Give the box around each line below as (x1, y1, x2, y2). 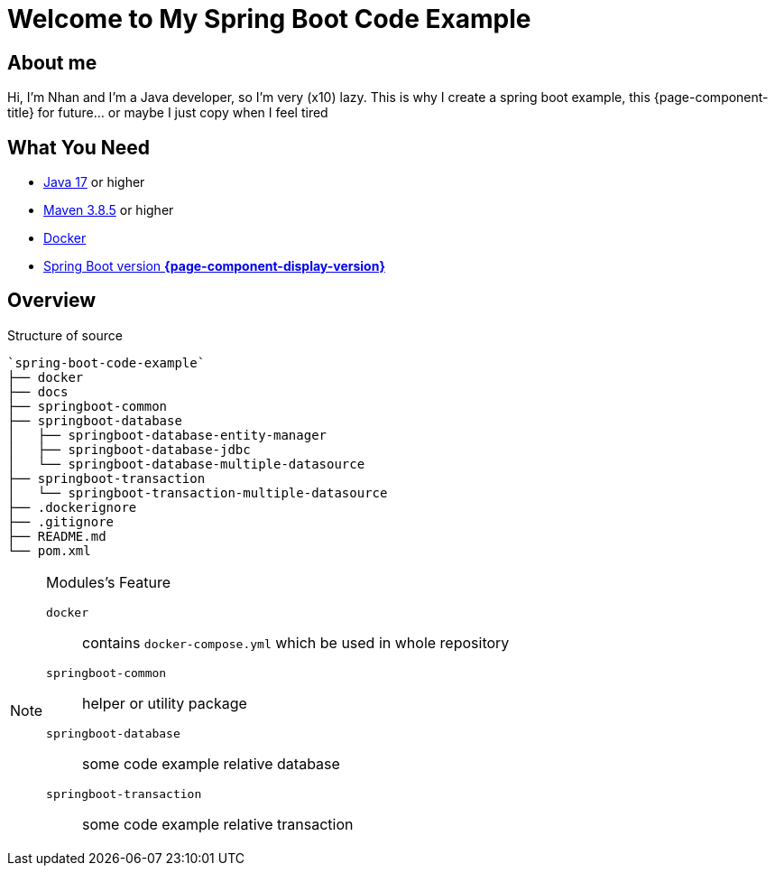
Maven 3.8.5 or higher (43, 202, 174, 218)
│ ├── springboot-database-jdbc (7, 441, 251, 457)
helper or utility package (82, 693, 247, 712)
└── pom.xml (7, 543, 91, 558)
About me (7, 51, 97, 74)
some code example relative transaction (82, 814, 354, 833)
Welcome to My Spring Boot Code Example (7, 4, 531, 34)
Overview (7, 289, 97, 312)
